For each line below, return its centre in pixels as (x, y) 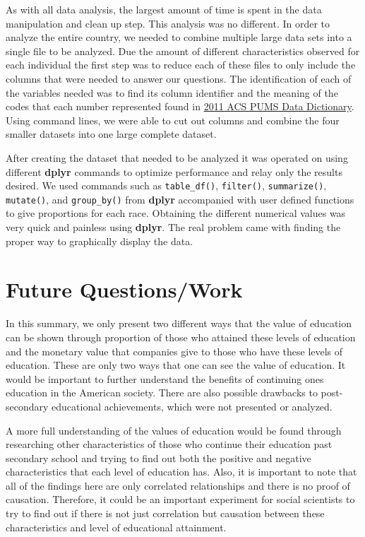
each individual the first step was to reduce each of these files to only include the (181, 65)
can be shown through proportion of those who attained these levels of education (181, 337)
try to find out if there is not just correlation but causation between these (165, 513)
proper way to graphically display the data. (100, 241)
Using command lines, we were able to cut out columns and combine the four (173, 120)
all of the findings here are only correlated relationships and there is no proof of (178, 485)
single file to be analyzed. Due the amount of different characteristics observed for (183, 51)
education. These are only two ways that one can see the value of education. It (176, 365)
